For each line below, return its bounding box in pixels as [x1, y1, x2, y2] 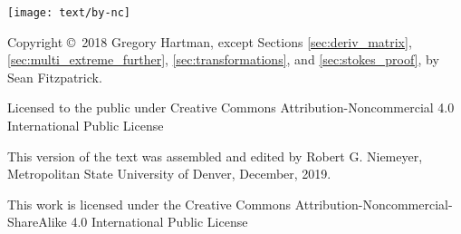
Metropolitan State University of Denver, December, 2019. [7, 164, 331, 183]
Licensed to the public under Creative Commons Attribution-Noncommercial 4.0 [7, 98, 455, 117]
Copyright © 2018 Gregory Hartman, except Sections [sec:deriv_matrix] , [7, 32, 412, 51]
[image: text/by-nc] [7, 6, 131, 19]
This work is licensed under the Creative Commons [7, 194, 292, 213]
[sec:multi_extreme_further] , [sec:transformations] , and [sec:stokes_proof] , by [7, 50, 439, 69]
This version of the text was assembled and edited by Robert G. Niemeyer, [7, 146, 423, 165]
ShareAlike [7, 212, 67, 231]
